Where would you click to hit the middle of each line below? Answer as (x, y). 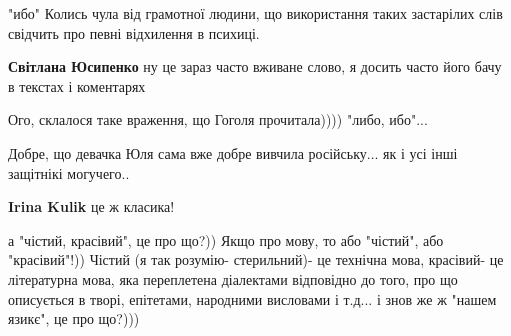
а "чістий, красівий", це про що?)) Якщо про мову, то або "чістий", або (226, 239)
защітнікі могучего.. (69, 172)
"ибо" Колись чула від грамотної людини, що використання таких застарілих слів (255, 13)
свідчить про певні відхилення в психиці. (134, 32)
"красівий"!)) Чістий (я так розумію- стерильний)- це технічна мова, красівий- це (256, 259)
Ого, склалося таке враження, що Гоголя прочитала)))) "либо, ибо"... (218, 119)
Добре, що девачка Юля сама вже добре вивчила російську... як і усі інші (233, 152)
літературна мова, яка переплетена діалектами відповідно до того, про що (233, 278)
